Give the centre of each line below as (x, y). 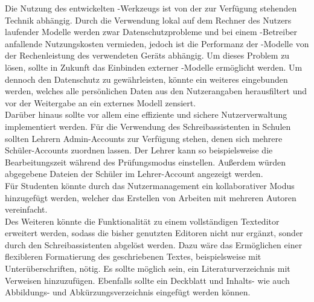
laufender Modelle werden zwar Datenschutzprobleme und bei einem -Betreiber (151, 32)
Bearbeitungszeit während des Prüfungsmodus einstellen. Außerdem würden (145, 162)
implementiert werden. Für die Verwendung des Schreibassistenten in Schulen (148, 126)
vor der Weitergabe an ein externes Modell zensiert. (101, 102)
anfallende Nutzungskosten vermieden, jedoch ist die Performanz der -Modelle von (157, 43)
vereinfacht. (26, 209)
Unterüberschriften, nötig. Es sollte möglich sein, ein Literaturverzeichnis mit (148, 268)
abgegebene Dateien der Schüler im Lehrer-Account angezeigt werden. (134, 174)
